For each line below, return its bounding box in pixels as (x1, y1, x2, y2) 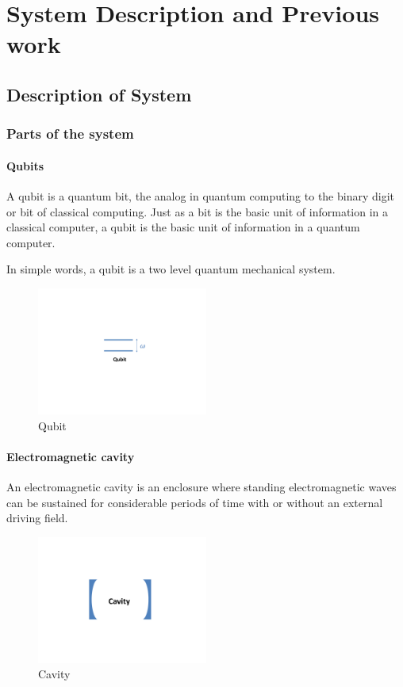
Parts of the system (6, 124, 134, 143)
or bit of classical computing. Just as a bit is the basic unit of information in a (6, 203, 389, 219)
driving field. (6, 510, 68, 526)
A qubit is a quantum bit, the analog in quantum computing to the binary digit (6, 187, 395, 204)
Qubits (6, 157, 44, 174)
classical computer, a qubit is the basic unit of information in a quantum (6, 219, 360, 235)
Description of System (6, 82, 192, 106)
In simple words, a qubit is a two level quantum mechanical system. (6, 261, 336, 277)
